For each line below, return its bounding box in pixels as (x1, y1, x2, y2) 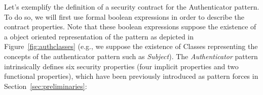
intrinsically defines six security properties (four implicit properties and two (4, 61, 239, 71)
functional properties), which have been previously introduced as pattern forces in (4, 71, 258, 81)
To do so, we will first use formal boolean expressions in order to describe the (4, 11, 245, 22)
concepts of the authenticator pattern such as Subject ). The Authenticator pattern (4, 51, 258, 61)
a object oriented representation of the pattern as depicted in (4, 31, 194, 41)
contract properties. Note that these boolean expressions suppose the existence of (4, 21, 256, 32)
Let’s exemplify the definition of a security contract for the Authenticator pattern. (4, 2, 259, 12)
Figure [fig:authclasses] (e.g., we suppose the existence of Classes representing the (4, 41, 258, 52)
